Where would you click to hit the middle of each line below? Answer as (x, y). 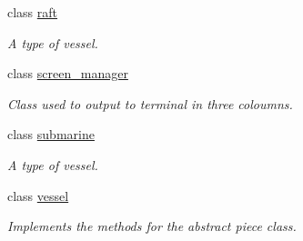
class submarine (51, 134)
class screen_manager (68, 73)
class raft (33, 12)
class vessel (38, 195)
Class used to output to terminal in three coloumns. (150, 103)
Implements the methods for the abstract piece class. (152, 226)
